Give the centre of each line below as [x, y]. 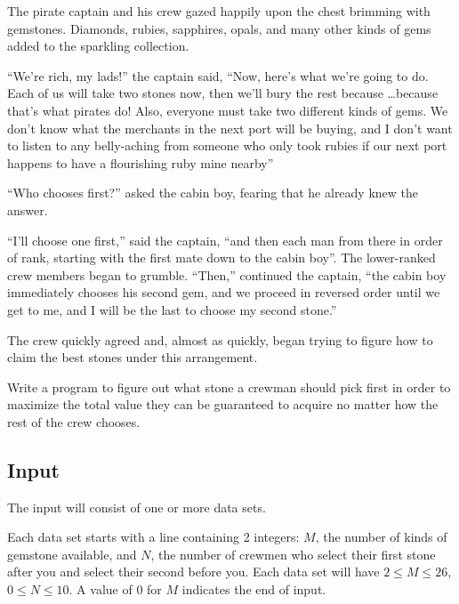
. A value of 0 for [115, 589]
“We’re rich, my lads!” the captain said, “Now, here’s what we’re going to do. [218, 75]
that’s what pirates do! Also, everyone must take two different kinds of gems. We [228, 110]
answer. [28, 209]
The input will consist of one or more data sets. [137, 507]
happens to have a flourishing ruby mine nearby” [141, 162]
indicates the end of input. [254, 589]
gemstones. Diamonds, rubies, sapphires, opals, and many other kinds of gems [219, 28]
